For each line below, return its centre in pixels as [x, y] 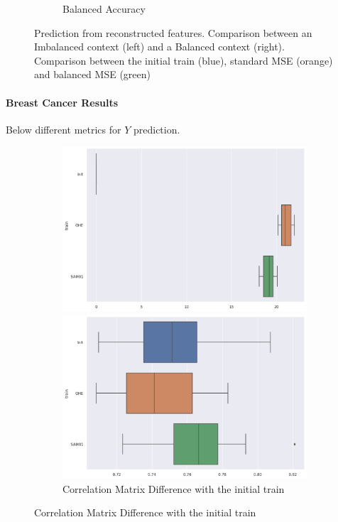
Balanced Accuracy [104, 9]
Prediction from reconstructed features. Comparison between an [173, 32]
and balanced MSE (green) [92, 74]
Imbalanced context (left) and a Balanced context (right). [159, 47]
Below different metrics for [64, 129]
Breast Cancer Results [62, 102]
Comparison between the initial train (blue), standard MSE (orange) [184, 60]
